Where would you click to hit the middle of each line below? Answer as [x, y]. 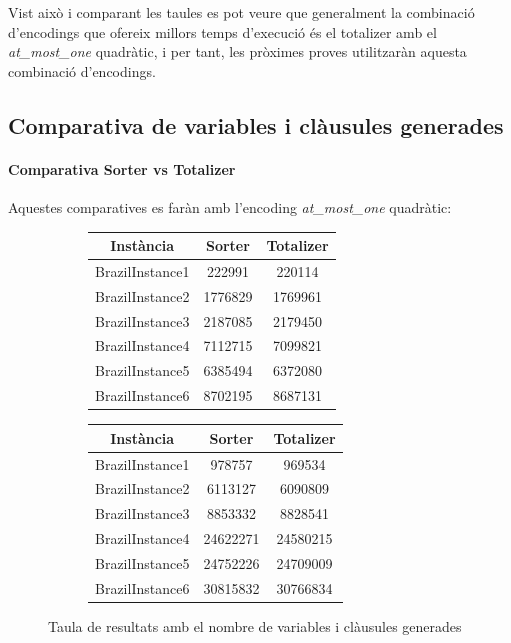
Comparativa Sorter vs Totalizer [122, 168]
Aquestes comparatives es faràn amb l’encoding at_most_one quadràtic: [230, 206]
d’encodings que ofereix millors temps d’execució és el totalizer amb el [222, 31]
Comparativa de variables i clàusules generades [256, 124]
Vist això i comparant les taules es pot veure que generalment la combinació [241, 12]
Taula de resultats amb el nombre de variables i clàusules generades [255, 625]
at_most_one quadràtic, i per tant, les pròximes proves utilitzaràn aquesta [237, 51]
